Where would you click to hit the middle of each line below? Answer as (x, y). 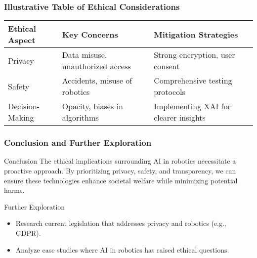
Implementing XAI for (192, 106)
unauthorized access (96, 66)
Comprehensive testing (193, 81)
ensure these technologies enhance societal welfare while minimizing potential (121, 180)
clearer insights (180, 118)
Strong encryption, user (194, 55)
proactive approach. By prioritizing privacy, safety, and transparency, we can (120, 171)
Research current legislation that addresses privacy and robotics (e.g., (121, 223)
